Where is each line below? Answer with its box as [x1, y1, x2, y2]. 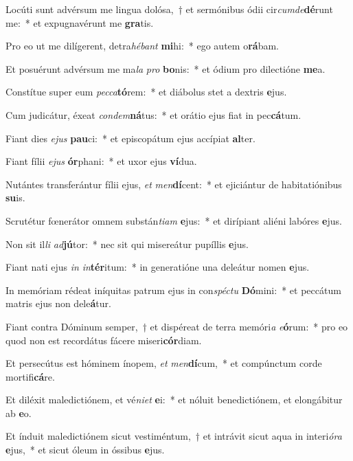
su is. [5, 190, 25, 205]
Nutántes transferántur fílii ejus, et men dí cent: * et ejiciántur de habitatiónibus [5, 177, 342, 191]
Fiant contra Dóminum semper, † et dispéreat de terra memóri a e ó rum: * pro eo [5, 319, 348, 333]
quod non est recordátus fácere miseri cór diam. [5, 333, 202, 347]
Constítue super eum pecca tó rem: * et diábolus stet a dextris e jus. [5, 85, 287, 99]
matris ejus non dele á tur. [5, 296, 111, 311]
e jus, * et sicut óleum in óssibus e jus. [5, 442, 165, 457]
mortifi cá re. [5, 369, 55, 383]
